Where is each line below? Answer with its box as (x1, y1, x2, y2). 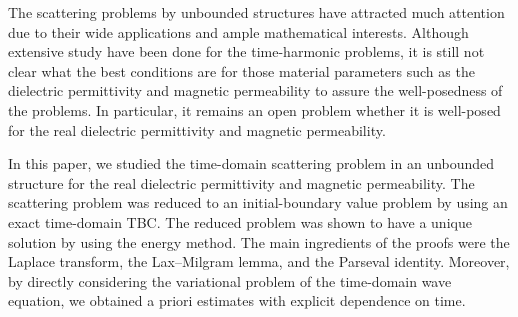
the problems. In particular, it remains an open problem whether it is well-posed (8, 99, 501, 120)
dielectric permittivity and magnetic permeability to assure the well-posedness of (8, 80, 503, 101)
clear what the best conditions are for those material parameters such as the (8, 60, 475, 81)
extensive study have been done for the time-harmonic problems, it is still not (8, 41, 485, 62)
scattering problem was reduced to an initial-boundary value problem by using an (8, 192, 508, 213)
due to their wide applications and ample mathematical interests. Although (8, 21, 469, 42)
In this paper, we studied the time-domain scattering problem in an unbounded (8, 153, 495, 174)
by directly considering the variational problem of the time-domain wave (8, 270, 452, 291)
